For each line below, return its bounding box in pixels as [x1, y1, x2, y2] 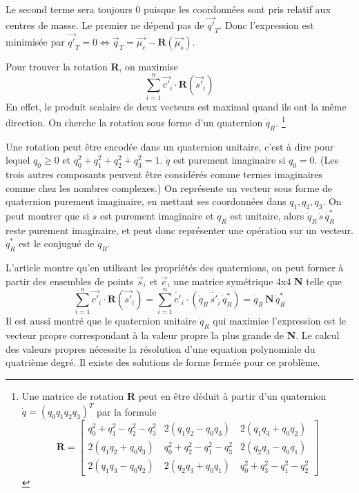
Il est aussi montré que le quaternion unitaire [6, 313, 197, 328]
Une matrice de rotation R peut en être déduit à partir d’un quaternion [21, 389, 327, 403]
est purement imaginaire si [173, 153, 286, 167]
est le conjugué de [19, 236, 95, 251]
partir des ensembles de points [6, 273, 134, 288]
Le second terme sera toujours [6, 2, 133, 16]
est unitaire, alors [230, 208, 304, 222]
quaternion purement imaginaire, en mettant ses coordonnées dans [6, 194, 287, 209]
